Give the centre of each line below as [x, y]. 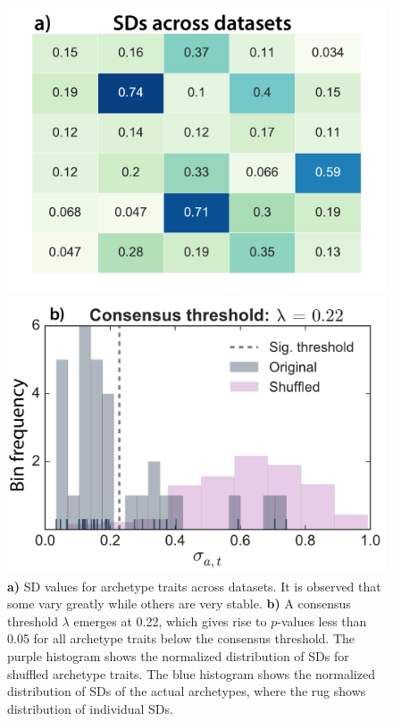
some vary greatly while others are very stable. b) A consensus [179, 604]
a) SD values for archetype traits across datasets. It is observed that [194, 586]
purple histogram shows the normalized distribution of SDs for [178, 655]
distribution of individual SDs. [90, 708]
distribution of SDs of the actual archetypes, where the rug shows [187, 691]
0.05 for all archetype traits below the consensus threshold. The [181, 638]
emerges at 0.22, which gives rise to [170, 620]
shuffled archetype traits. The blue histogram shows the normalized [191, 673]
